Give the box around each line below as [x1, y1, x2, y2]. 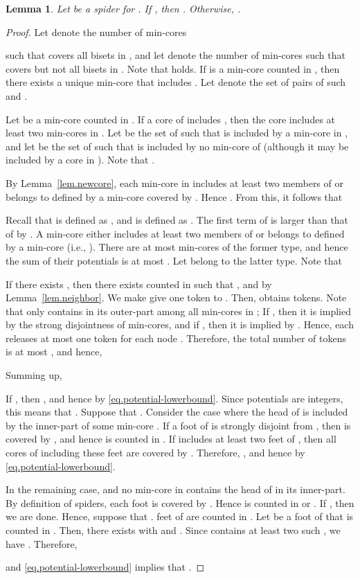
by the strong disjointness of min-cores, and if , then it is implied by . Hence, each [6, 317, 354, 332]
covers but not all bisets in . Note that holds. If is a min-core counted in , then [6, 61, 340, 75]
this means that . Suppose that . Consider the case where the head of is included [6, 404, 348, 419]
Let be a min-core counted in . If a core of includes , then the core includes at [6, 112, 336, 126]
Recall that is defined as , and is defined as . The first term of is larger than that [6, 213, 349, 227]
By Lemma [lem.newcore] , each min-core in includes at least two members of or [6, 175, 343, 190]
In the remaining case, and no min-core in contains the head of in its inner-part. [6, 482, 345, 497]
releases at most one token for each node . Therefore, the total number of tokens [6, 330, 347, 345]
